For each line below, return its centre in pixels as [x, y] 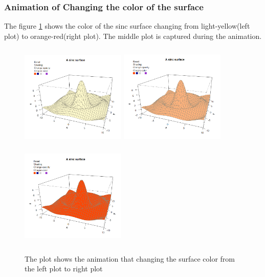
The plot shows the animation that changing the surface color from [130, 258]
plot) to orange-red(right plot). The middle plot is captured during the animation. [133, 36]
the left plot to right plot [64, 269]
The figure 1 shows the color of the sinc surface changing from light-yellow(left [127, 26]
